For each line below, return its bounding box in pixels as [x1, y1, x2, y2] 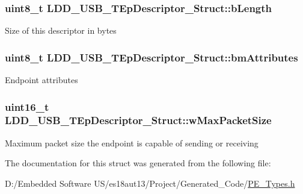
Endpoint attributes [5, 74, 78, 86]
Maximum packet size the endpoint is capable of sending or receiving [5, 136, 259, 149]
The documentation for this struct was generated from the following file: [5, 157, 271, 169]
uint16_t [5, 99, 49, 114]
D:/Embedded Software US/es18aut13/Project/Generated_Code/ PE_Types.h [5, 177, 295, 189]
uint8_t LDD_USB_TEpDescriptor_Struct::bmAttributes [5, 49, 298, 64]
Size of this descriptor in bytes [5, 24, 117, 37]
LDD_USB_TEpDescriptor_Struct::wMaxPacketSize [5, 113, 272, 128]
